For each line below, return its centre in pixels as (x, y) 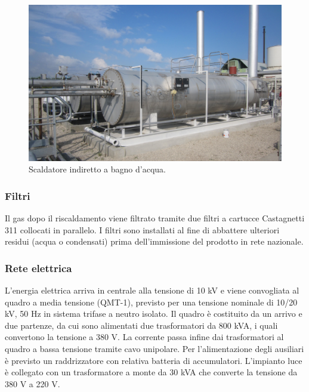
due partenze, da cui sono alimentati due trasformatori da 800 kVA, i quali (141, 325)
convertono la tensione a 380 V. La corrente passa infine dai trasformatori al (144, 337)
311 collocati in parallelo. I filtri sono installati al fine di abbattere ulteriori (142, 229)
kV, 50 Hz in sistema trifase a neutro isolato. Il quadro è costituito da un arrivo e (154, 314)
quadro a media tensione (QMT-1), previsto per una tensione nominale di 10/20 (151, 302)
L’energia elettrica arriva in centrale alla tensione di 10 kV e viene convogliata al (152, 290)
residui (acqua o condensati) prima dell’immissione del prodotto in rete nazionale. (154, 241)
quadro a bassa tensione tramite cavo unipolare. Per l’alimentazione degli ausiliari (154, 349)
